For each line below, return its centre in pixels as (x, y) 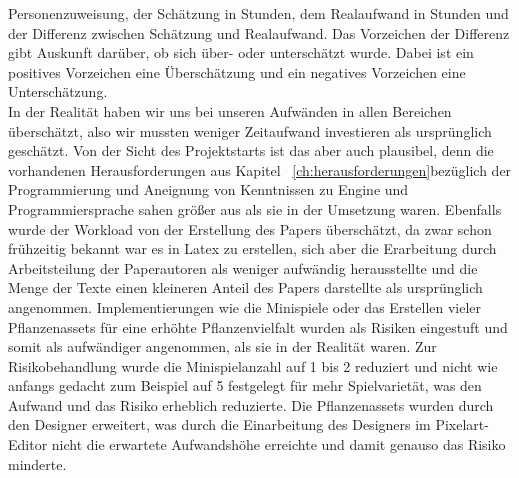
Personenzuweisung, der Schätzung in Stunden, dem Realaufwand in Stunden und (258, 13)
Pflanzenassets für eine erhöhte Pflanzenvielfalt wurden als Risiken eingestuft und (258, 326)
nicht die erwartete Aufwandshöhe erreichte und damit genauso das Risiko (278, 444)
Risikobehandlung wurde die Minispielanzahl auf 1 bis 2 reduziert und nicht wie (253, 365)
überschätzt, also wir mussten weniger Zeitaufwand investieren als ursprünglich (250, 130)
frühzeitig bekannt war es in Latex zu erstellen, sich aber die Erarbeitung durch (252, 248)
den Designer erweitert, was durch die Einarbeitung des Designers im (219, 424)
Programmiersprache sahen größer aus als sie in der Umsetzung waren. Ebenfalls (255, 208)
